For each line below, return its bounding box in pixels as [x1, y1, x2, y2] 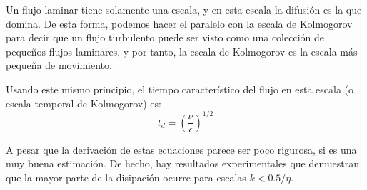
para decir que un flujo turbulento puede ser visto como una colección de [6, 30, 324, 45]
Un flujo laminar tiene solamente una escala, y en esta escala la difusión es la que [6, 2, 362, 16]
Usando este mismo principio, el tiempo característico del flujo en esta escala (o [6, 81, 354, 96]
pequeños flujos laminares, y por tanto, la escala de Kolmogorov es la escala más [6, 43, 358, 58]
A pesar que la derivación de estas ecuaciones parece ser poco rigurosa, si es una [6, 142, 357, 157]
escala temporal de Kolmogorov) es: [6, 95, 161, 110]
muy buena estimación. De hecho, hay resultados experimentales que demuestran [6, 156, 359, 171]
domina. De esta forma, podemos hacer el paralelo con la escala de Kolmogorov [6, 16, 353, 31]
